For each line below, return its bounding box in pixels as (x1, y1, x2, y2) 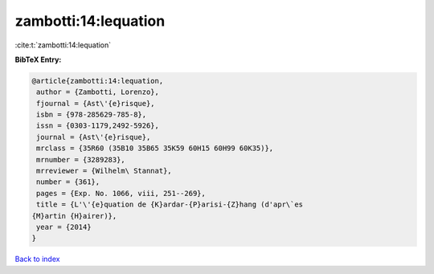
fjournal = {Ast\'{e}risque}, (36, 99, 156, 108)
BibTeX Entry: (14, 55, 62, 64)
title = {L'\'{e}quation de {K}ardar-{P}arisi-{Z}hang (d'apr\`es (36, 200, 304, 209)
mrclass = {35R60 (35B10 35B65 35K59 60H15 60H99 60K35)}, (36, 144, 274, 153)
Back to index (14, 254, 60, 264)
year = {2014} (36, 223, 92, 231)
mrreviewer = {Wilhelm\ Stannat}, (36, 166, 172, 176)
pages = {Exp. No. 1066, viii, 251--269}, (36, 189, 207, 198)
